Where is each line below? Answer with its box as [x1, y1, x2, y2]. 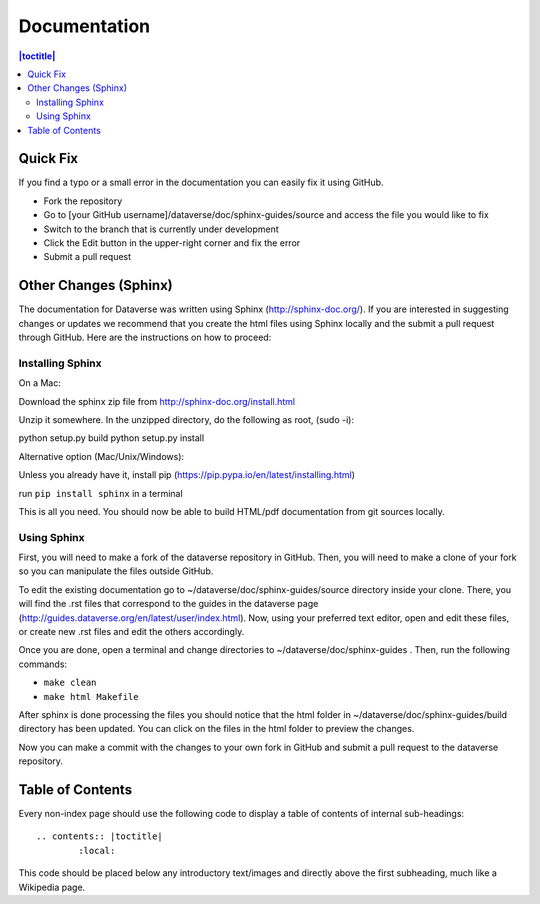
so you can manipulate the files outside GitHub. [18, 565, 214, 577]
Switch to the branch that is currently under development [43, 223, 279, 235]
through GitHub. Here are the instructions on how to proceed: [18, 331, 272, 344]
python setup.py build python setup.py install [18, 432, 205, 444]
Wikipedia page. [18, 881, 86, 893]
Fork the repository [43, 195, 123, 207]
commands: [18, 658, 68, 670]
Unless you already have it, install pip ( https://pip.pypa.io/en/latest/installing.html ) [18, 469, 355, 481]
